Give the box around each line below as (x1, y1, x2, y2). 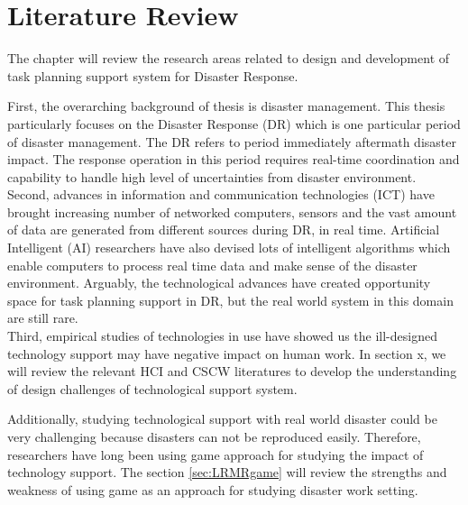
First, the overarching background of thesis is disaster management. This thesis (7, 96, 445, 115)
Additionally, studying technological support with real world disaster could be (7, 409, 437, 428)
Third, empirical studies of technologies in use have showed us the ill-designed (7, 326, 437, 345)
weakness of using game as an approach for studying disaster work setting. (7, 480, 418, 499)
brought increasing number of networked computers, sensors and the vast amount (7, 202, 457, 221)
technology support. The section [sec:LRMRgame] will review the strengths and (7, 463, 447, 482)
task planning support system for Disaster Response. (7, 66, 298, 85)
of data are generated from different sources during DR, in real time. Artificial (7, 220, 440, 239)
